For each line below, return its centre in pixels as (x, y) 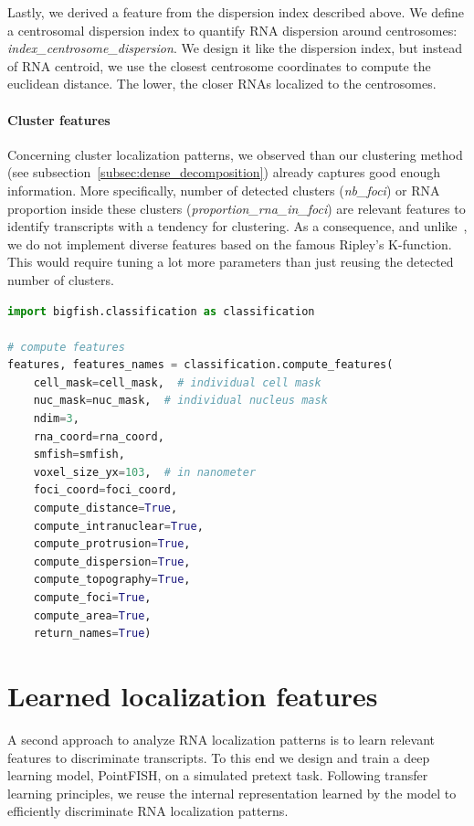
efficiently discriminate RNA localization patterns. (148, 811)
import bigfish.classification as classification (161, 311)
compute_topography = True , (112, 580)
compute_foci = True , (92, 598)
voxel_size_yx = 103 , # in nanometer (145, 472)
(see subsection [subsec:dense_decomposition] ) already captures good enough (224, 172)
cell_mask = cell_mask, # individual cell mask (177, 382)
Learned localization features (193, 695)
